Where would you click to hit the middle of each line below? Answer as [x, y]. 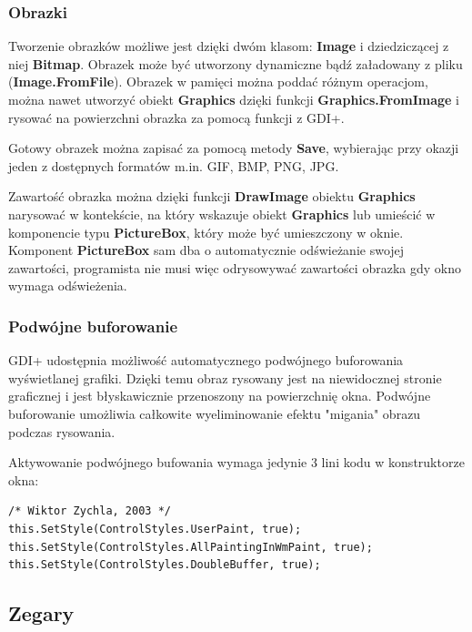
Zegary [41, 613]
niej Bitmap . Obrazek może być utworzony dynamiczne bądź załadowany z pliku [236, 63]
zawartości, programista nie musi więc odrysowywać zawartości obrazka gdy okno [235, 267]
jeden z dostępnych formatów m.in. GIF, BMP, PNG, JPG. [174, 165]
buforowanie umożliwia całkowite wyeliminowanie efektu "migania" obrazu [215, 413]
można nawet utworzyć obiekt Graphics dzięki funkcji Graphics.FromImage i [234, 99]
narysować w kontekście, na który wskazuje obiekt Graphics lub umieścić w [222, 214]
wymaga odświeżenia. [68, 285]
